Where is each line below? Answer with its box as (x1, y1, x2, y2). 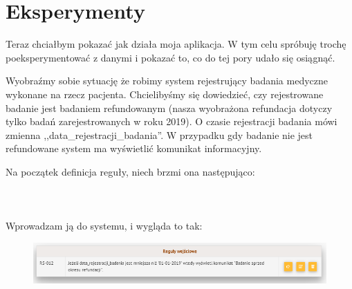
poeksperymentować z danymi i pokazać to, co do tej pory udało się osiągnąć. (6, 50, 335, 64)
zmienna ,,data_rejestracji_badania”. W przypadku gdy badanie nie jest (6, 127, 313, 142)
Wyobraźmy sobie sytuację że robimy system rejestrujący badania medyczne (6, 73, 328, 88)
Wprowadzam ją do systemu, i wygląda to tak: (6, 218, 203, 233)
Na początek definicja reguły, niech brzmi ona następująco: (6, 164, 255, 178)
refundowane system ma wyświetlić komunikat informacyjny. (6, 141, 262, 156)
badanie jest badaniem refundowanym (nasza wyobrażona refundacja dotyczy (6, 100, 333, 115)
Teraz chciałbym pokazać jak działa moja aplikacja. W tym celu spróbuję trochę (6, 37, 346, 51)
